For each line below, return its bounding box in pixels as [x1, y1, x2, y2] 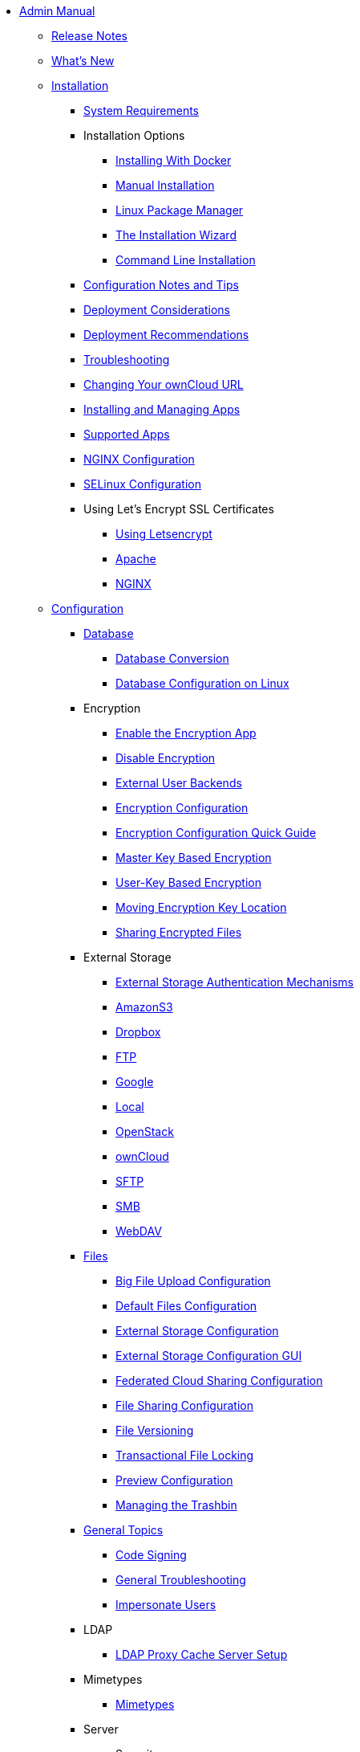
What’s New [51, 54, 115, 67]
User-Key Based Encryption [115, 876, 262, 889]
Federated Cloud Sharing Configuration [115, 1374, 323, 1387]
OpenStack [115, 1125, 174, 1138]
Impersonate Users [115, 1598, 216, 1611]
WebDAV [115, 1224, 162, 1238]
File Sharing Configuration [115, 1399, 253, 1412]
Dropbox [115, 1025, 161, 1039]
